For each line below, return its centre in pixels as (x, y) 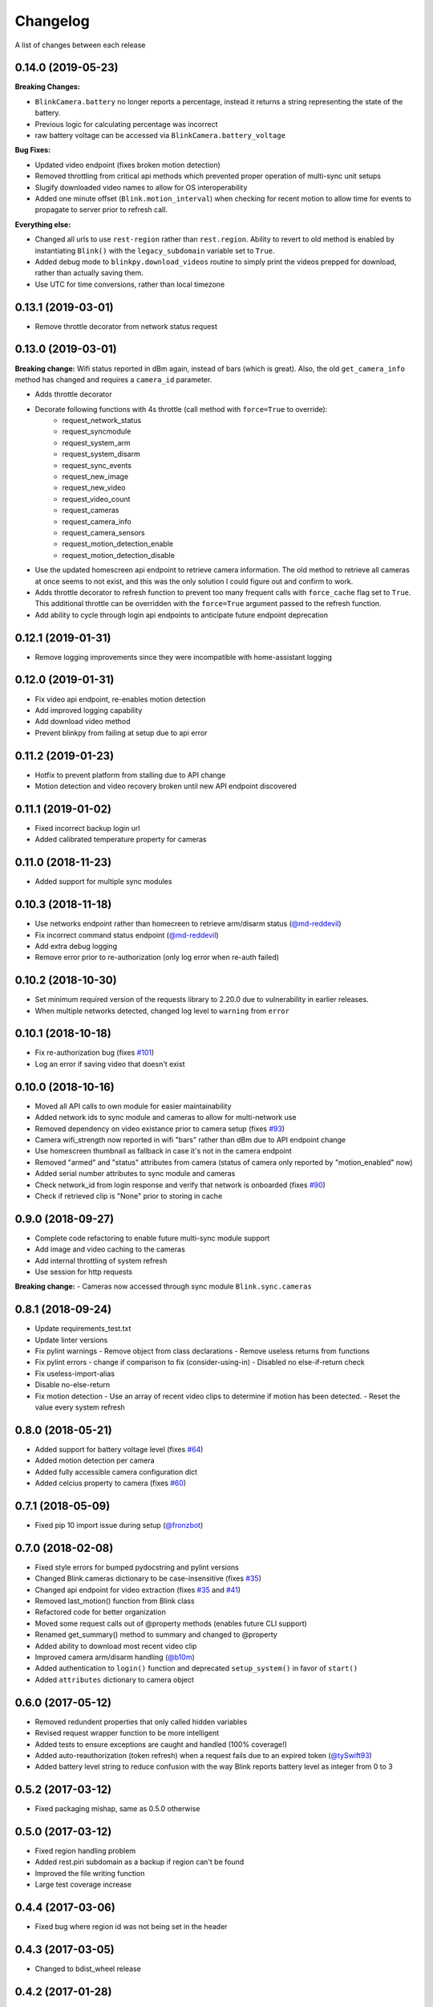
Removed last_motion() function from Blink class (115, 1601)
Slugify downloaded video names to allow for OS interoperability (141, 187)
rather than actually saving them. (89, 273)
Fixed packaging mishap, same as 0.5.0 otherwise (117, 1809)
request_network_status (102, 421)
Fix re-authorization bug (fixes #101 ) (95, 1052)
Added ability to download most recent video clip (116, 1646)
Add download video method (83, 722)
